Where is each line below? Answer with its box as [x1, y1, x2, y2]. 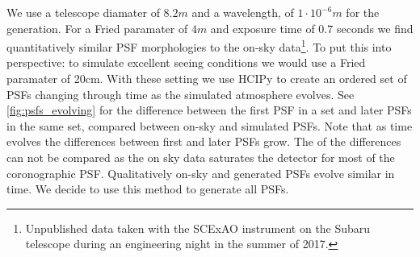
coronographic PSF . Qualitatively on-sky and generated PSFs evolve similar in [6, 164, 395, 181]
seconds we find [336, 19, 414, 36]
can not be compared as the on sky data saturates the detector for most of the [6, 149, 395, 165]
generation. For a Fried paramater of [6, 19, 188, 36]
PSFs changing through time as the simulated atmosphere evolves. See [6, 85, 355, 102]
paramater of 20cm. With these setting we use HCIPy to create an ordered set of [6, 70, 407, 87]
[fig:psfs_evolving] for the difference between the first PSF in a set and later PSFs [6, 102, 412, 118]
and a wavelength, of [191, 4, 294, 20]
